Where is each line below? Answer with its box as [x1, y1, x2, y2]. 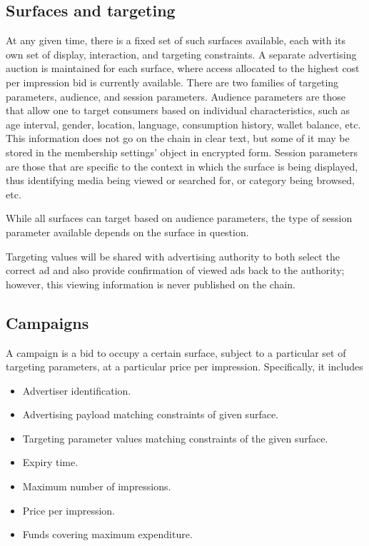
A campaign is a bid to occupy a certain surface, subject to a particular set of [6, 345, 346, 360]
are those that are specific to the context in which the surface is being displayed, [6, 158, 358, 173]
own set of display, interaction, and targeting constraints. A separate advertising [6, 46, 357, 61]
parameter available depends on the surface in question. [6, 224, 249, 239]
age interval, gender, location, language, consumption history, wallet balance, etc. [6, 116, 361, 131]
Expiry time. [22, 455, 79, 470]
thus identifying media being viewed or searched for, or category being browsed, [6, 173, 355, 188]
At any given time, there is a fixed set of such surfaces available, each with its [6, 33, 346, 48]
